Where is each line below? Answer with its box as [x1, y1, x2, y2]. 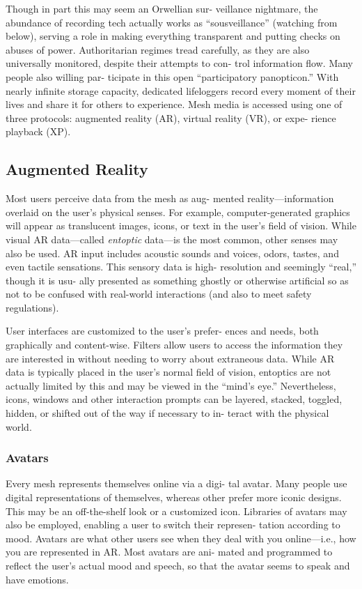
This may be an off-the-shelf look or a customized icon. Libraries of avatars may [6, 503, 347, 518]
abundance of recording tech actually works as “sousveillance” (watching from [6, 15, 338, 29]
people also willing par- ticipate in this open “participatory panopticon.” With [6, 69, 339, 84]
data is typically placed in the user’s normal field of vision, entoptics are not [6, 365, 331, 379]
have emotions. [6, 572, 69, 586]
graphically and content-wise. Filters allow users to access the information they [6, 337, 343, 352]
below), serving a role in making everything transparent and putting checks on [6, 29, 340, 43]
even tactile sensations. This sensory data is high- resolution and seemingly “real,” [6, 259, 356, 274]
